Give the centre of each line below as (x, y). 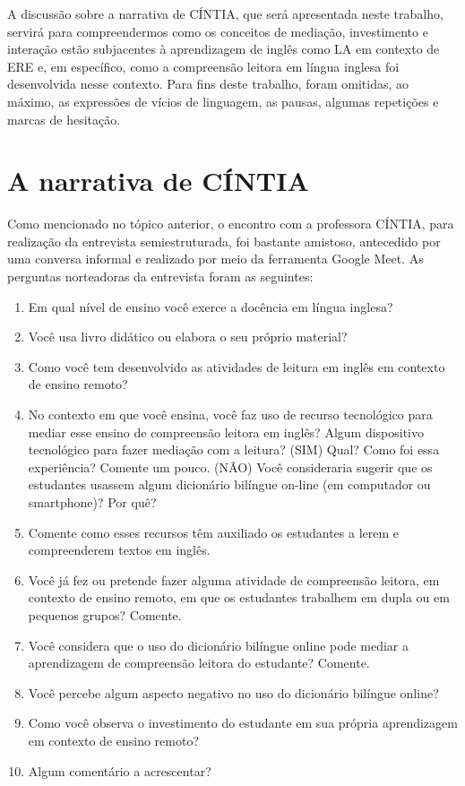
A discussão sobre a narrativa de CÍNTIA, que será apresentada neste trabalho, (225, 13)
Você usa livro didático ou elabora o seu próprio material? (188, 337)
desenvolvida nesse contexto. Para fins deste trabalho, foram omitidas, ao (208, 84)
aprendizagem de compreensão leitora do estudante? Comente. (199, 663)
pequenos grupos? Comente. (105, 614)
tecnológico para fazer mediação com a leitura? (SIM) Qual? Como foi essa (234, 449)
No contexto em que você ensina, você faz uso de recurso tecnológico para (230, 415)
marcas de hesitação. (64, 119)
